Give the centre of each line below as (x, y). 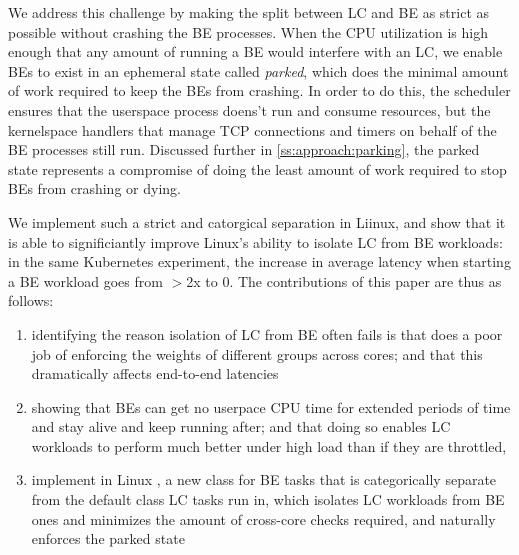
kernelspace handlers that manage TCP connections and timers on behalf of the (252, 129)
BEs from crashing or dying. (94, 188)
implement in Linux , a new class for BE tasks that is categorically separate (264, 479)
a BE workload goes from (85, 280)
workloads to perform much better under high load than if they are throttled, (269, 445)
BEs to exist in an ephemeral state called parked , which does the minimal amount (258, 70)
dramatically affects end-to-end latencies (155, 373)
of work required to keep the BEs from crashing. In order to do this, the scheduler (259, 90)
